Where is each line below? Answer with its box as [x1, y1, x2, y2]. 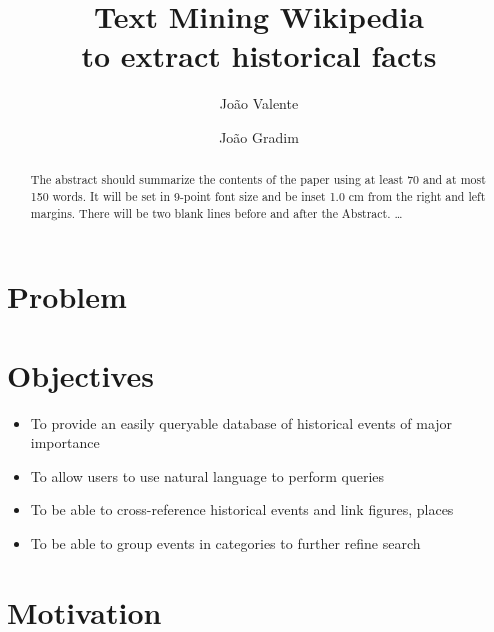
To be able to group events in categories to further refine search [30, 532, 421, 553]
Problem [7, 276, 127, 317]
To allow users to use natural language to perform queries [30, 465, 385, 486]
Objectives [7, 354, 154, 395]
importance [30, 432, 100, 453]
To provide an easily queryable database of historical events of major [30, 412, 453, 433]
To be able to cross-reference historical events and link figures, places [30, 499, 454, 520]
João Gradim [219, 126, 299, 147]
